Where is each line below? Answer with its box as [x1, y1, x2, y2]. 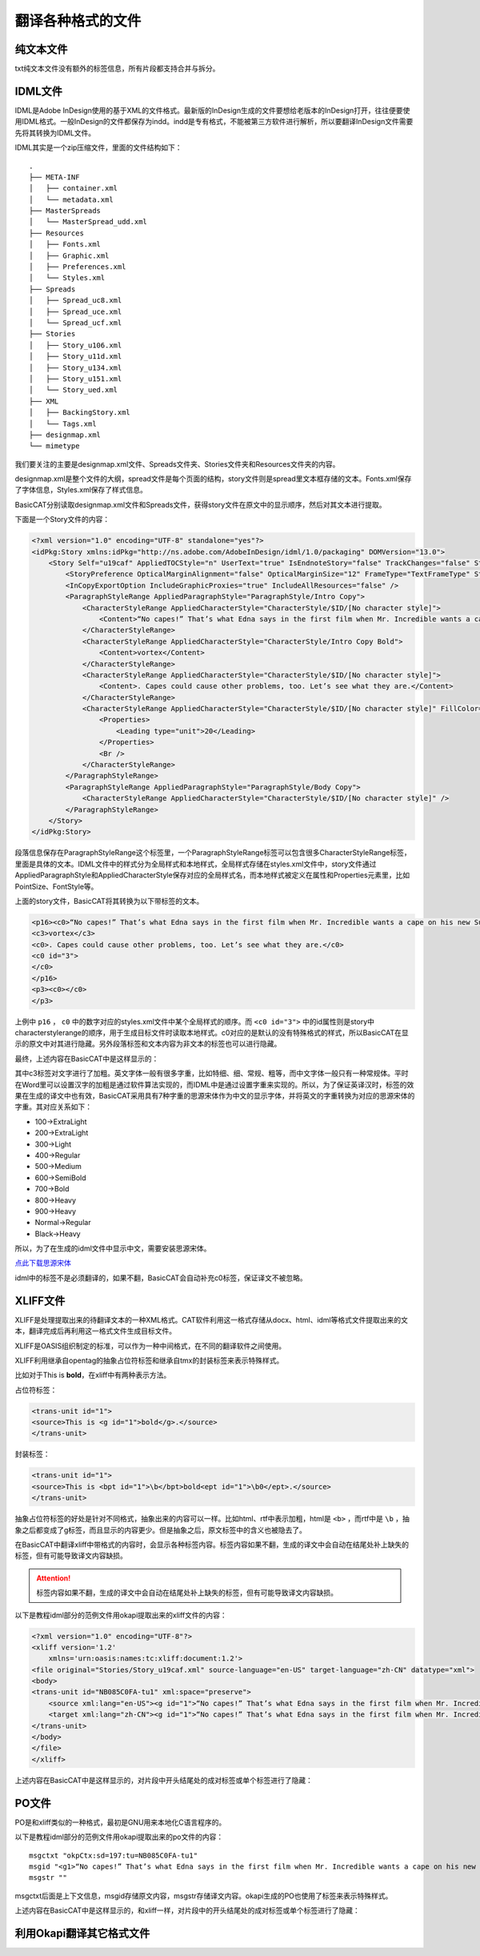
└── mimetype [29, 441, 80, 451]
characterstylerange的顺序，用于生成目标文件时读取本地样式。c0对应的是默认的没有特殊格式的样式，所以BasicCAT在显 [14, 1028, 410, 1038]
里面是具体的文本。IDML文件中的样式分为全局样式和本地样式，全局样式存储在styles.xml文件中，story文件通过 [14, 859, 377, 869]
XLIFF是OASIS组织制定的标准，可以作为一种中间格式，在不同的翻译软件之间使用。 [14, 1341, 286, 1351]
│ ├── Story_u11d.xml [29, 352, 122, 361]
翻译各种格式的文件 [14, 12, 142, 30]
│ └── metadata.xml [29, 195, 114, 204]
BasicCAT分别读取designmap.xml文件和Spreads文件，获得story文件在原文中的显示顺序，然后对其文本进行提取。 [14, 500, 386, 509]
